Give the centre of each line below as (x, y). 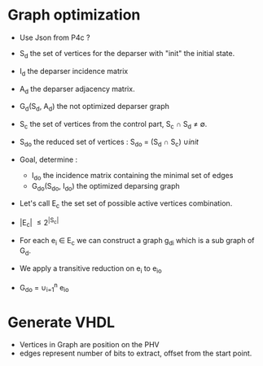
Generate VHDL (61, 322)
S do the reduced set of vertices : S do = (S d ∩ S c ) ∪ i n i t (109, 142)
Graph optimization (74, 15)
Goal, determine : (48, 159)
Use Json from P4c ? (55, 37)
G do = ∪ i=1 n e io (44, 288)
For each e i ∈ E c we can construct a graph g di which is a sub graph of (137, 241)
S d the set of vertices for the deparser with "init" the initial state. (127, 54)
